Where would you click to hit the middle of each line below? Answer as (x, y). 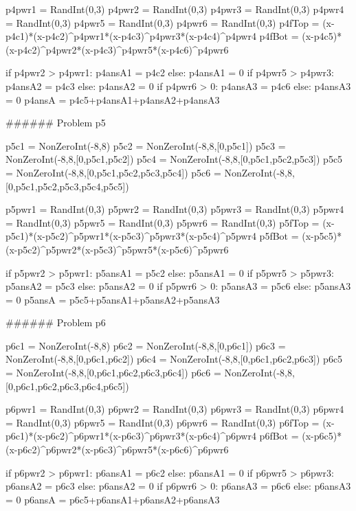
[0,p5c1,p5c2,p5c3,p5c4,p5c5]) (67, 186)
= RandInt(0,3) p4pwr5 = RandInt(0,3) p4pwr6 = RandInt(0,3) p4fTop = (163, 22)
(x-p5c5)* (322, 236)
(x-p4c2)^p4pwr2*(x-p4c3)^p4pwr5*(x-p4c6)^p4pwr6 (117, 49)
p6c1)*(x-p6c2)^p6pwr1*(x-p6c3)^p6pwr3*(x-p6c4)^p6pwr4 (131, 436)
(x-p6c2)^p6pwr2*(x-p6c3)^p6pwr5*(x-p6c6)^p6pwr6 (117, 450)
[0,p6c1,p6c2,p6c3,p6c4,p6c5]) (67, 386)
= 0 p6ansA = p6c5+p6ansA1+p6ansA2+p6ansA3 (113, 499)
